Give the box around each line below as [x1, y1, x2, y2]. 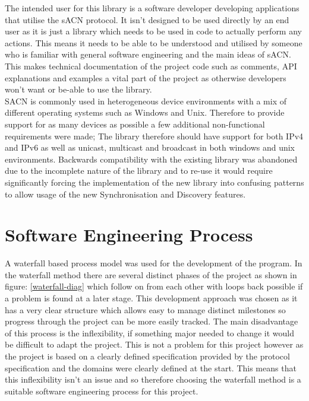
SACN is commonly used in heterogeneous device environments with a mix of [5, 94, 287, 107]
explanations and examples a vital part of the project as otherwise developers [5, 71, 286, 84]
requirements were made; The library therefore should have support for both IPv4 [5, 129, 304, 142]
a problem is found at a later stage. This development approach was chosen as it [5, 292, 298, 304]
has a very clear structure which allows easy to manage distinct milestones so [5, 303, 286, 316]
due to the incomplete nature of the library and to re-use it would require [5, 164, 273, 177]
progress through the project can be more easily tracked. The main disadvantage [5, 315, 298, 327]
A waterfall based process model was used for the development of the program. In [5, 257, 302, 269]
